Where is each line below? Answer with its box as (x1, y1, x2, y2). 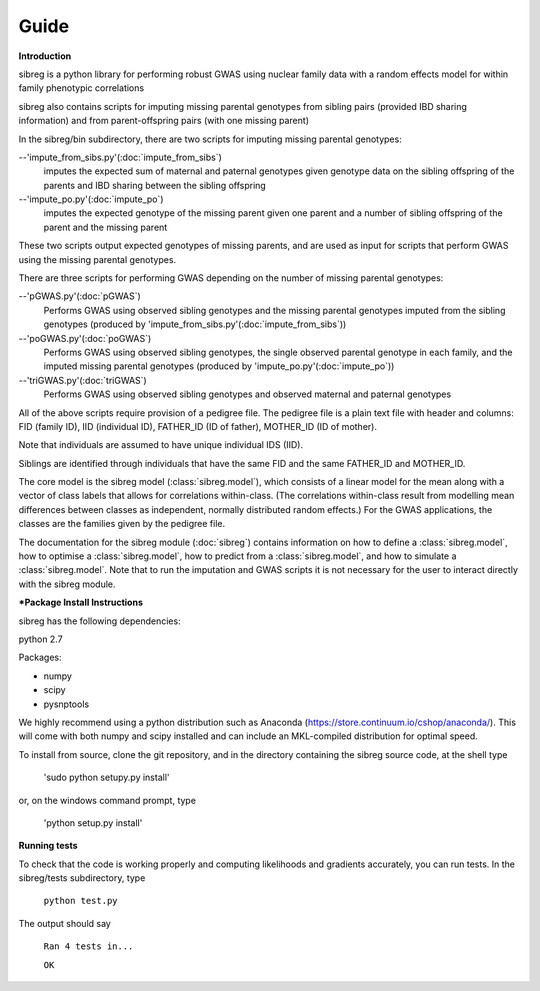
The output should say (18, 917, 112, 929)
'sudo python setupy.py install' (43, 771, 170, 784)
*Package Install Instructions (18, 596, 144, 609)
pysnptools (43, 698, 90, 710)
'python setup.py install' (43, 816, 143, 829)
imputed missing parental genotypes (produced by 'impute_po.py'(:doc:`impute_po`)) (43, 360, 395, 372)
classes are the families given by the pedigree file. (18, 518, 225, 530)
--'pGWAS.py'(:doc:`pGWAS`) (18, 290, 142, 302)
